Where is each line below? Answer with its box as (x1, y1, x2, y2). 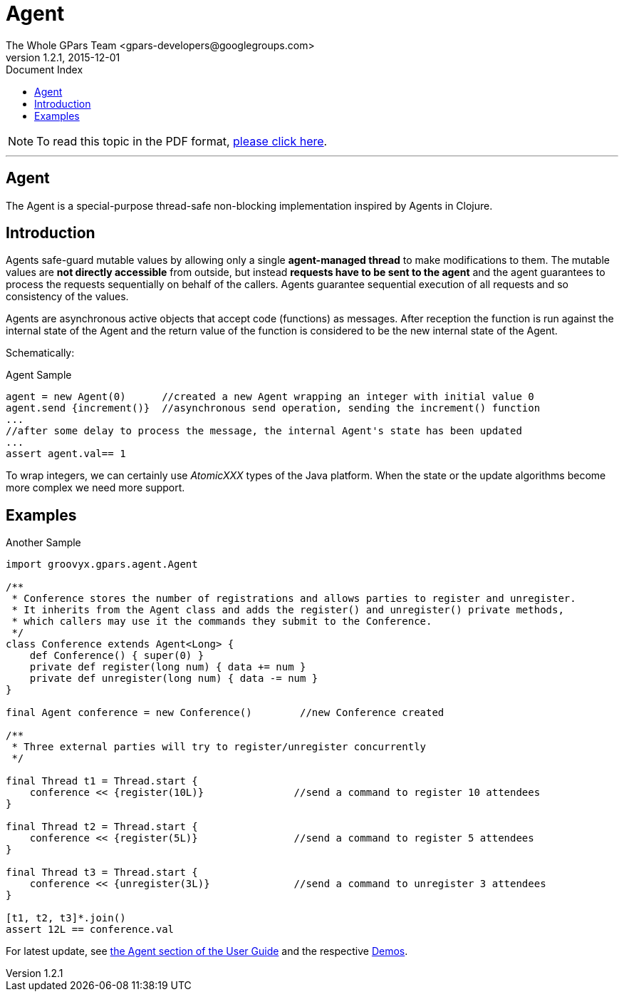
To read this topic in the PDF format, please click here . (36, 133, 328, 148)
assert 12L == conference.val (6, 924, 175, 936)
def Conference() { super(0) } (29, 650, 204, 662)
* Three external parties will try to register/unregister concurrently (11, 741, 427, 753)
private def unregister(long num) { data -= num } (29, 673, 318, 685)
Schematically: (6, 347, 75, 359)
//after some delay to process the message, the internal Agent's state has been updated (6, 425, 522, 437)
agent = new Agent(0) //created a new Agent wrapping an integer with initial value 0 (6, 391, 534, 403)
